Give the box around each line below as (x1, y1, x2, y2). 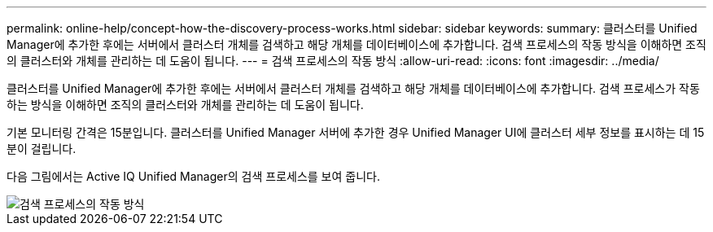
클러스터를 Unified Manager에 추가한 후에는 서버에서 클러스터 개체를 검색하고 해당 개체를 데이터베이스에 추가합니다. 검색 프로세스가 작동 (7, 81, 700, 95)
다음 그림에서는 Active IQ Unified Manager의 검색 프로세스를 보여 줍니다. (7, 169, 380, 183)
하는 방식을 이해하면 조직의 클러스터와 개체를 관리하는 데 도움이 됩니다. (7, 98, 364, 112)
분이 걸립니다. (7, 142, 77, 155)
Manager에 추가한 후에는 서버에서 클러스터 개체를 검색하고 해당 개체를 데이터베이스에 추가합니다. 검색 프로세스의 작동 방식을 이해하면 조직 (7, 37, 706, 51)
